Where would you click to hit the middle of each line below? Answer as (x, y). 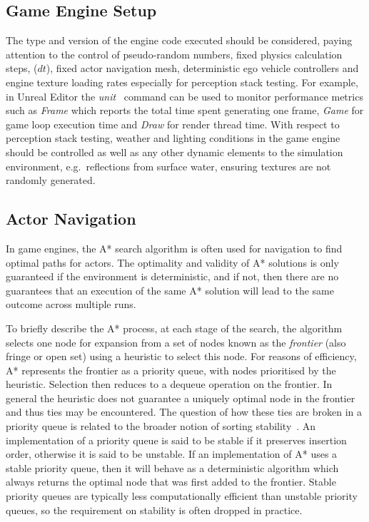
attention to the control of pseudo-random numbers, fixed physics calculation (174, 54)
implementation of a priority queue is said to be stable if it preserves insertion (176, 440)
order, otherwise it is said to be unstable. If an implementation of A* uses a (172, 454)
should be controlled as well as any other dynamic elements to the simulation (175, 152)
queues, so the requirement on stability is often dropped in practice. (154, 510)
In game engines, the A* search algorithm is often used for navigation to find (174, 248)
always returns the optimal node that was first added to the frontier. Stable (171, 482)
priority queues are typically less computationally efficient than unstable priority (182, 496)
